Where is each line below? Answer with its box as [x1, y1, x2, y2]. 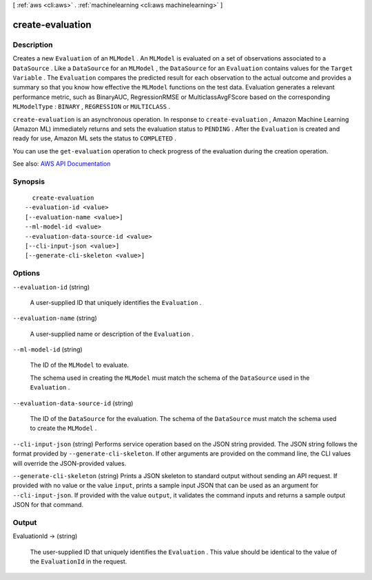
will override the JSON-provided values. [12, 459, 127, 467]
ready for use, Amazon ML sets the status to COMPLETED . [12, 134, 177, 142]
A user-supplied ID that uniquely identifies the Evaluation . [30, 298, 202, 306]
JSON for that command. [12, 501, 84, 509]
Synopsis [12, 176, 45, 186]
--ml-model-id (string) [12, 345, 83, 354]
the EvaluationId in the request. [30, 557, 127, 566]
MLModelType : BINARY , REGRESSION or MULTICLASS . [12, 103, 171, 111]
